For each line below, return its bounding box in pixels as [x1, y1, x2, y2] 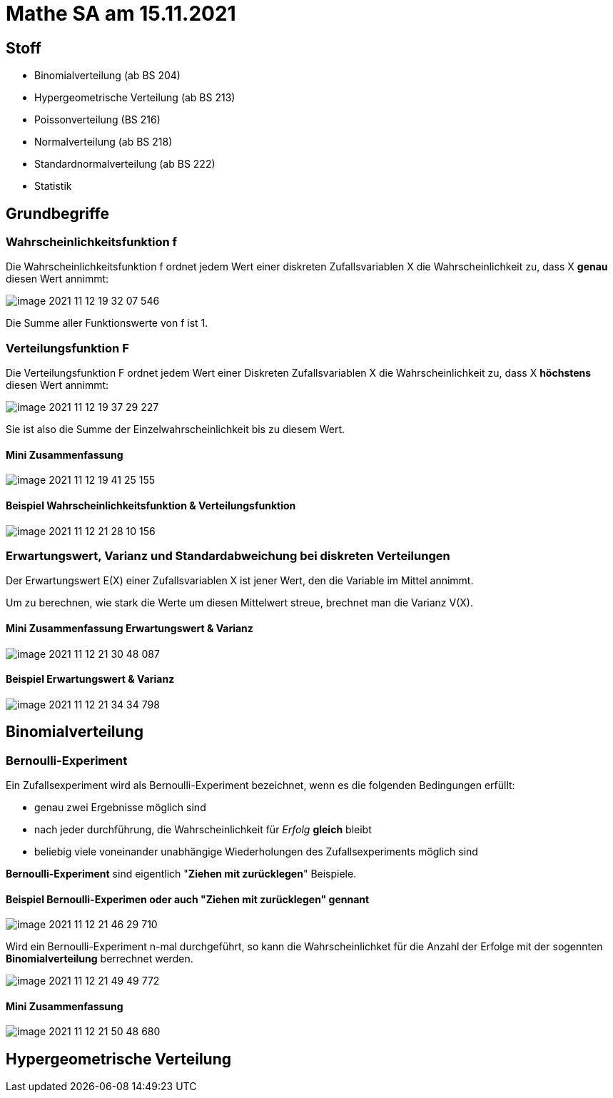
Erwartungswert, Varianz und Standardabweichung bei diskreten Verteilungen [6, 548, 450, 563]
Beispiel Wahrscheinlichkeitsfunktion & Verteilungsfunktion [6, 499, 296, 512]
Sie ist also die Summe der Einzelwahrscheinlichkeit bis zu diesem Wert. [6, 423, 345, 436]
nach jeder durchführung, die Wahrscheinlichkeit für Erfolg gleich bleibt [34, 823, 372, 835]
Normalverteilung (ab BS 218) [34, 136, 173, 148]
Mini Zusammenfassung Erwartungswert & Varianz [6, 621, 253, 634]
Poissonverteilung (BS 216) [34, 113, 161, 126]
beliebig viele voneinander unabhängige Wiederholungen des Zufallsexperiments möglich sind [34, 845, 478, 858]
